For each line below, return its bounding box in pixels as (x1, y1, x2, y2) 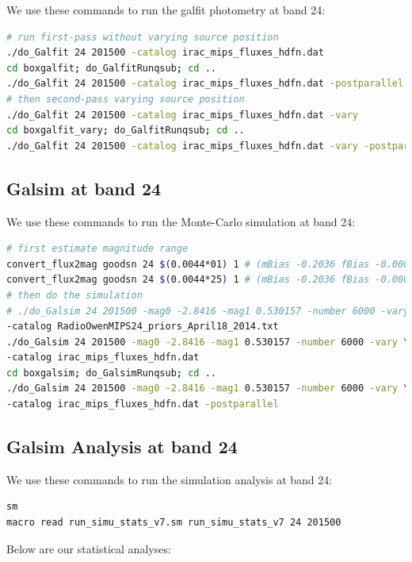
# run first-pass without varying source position (6, 31, 279, 43)
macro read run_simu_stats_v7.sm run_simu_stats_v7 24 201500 (6, 517, 341, 529)
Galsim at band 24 (6, 175, 162, 200)
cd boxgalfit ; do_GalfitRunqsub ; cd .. (6, 62, 216, 74)
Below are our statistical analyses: (6, 540, 171, 556)
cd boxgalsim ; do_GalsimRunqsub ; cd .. (6, 367, 216, 379)
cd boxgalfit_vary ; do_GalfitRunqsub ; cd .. (6, 125, 245, 137)
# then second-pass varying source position (6, 93, 245, 105)
